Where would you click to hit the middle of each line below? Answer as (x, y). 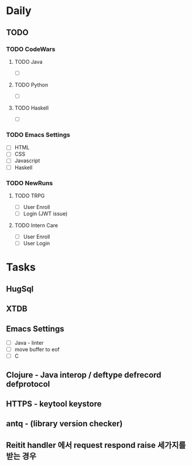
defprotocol (28, 384)
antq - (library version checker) (64, 424)
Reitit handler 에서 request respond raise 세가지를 (96, 445)
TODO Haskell (31, 108)
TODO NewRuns (30, 183)
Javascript (27, 161)
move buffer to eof (37, 349)
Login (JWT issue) (45, 213)
